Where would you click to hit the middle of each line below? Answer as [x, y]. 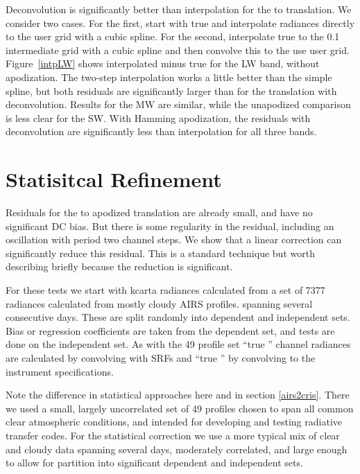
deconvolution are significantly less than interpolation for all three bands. [161, 131]
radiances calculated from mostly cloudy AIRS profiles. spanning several [159, 303]
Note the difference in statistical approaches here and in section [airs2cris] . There [178, 395]
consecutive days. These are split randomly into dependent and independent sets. [178, 317]
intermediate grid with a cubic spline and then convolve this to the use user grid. [178, 50]
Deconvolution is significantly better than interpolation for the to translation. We [179, 9]
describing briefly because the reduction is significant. [119, 266]
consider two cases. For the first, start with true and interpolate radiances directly [180, 23]
